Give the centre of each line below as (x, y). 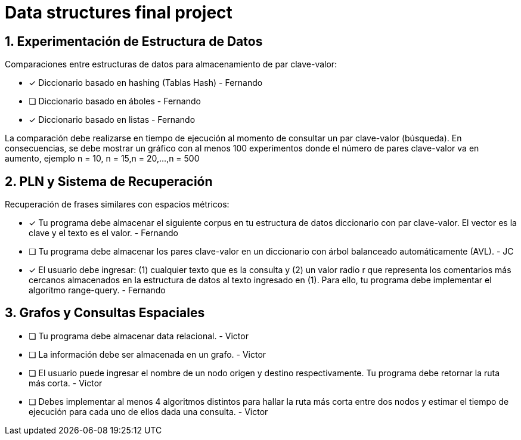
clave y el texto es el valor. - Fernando (103, 233)
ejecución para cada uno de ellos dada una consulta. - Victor (148, 411)
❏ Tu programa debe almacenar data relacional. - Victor (139, 336)
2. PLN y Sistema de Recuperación (109, 181)
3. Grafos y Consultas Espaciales (105, 313)
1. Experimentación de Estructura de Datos (134, 41)
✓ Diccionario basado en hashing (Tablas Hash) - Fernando (146, 83)
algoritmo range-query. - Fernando (97, 290)
